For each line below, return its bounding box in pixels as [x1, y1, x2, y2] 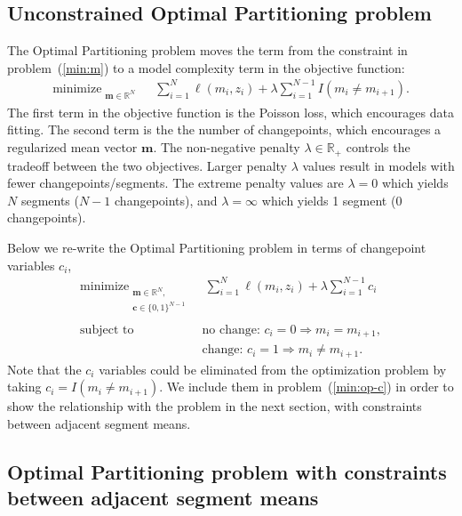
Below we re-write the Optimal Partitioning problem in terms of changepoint [7, 238, 426, 256]
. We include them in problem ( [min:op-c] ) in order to [159, 377, 454, 396]
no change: [202, 323, 260, 336]
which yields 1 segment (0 [261, 190, 402, 209]
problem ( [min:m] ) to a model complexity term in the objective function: [7, 58, 405, 77]
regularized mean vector [7, 138, 138, 157]
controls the [346, 138, 410, 157]
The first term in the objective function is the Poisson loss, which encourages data [7, 102, 454, 121]
